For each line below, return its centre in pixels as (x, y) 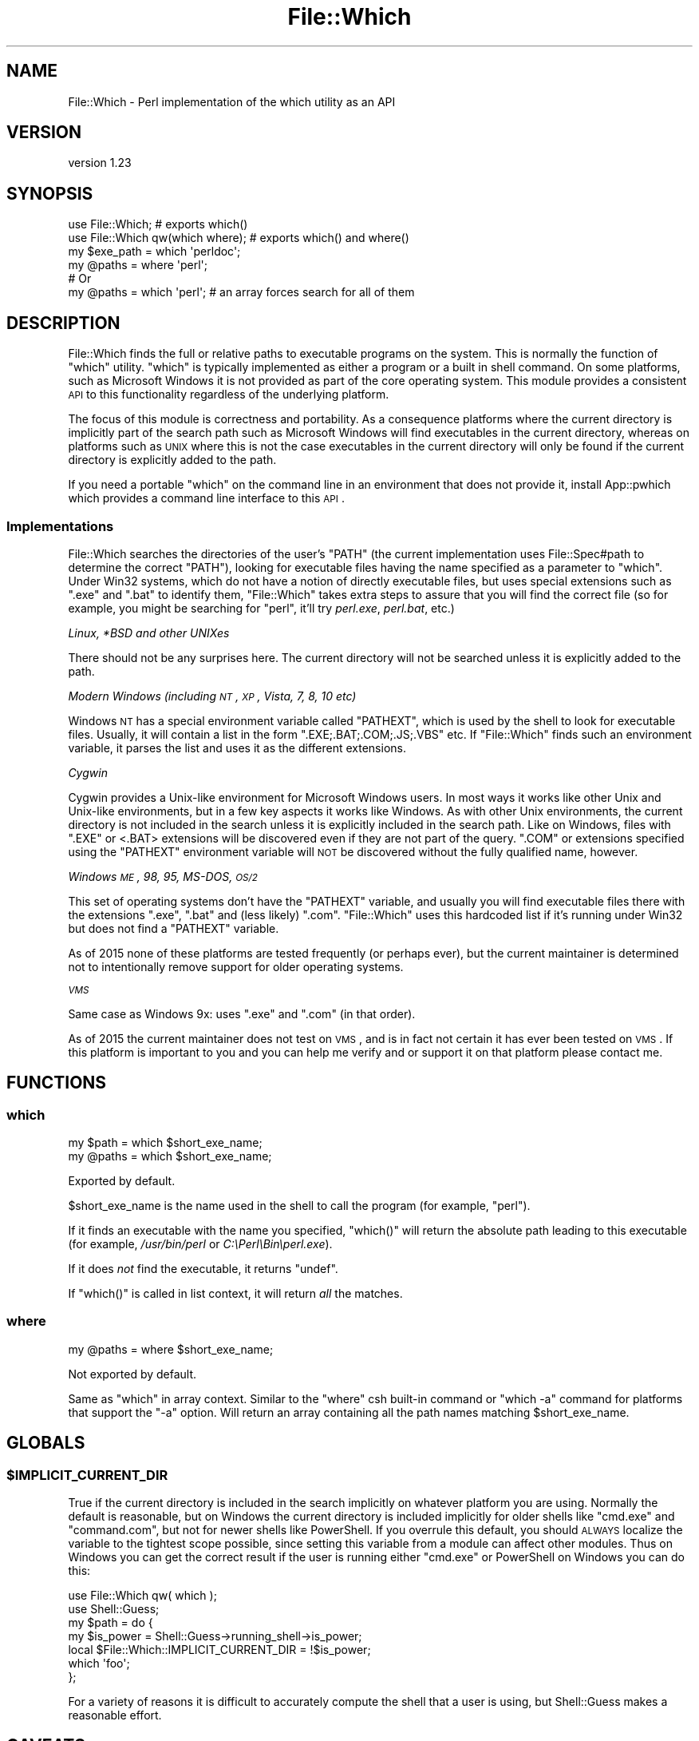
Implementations (60, 526)
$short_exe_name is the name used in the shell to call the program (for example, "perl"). (299, 1206)
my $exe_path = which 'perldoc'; (154, 252)
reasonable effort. (115, 1715)
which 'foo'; (99, 1664)
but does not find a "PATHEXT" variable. (174, 928)
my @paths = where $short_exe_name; (171, 1349)
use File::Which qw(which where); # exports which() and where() (239, 238)
